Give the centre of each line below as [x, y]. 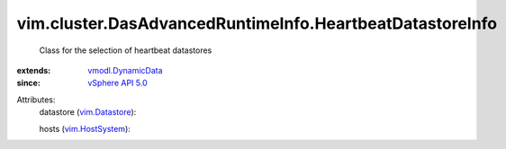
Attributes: [36, 100]
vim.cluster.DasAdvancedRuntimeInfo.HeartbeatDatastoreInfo [257, 23]
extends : [34, 70]
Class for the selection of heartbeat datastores [126, 50]
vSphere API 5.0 [117, 83]
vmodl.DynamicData [125, 70]
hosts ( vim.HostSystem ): [85, 128]
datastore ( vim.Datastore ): [88, 112]
